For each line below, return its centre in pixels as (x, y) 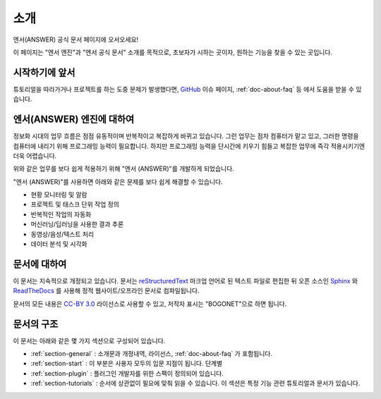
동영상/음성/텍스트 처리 (62, 234)
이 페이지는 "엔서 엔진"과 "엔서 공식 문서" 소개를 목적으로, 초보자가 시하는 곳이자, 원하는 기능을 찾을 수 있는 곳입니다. (173, 52)
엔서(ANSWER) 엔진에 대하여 (74, 119)
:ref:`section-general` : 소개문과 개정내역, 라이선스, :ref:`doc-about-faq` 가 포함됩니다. (152, 354)
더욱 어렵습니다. (35, 156)
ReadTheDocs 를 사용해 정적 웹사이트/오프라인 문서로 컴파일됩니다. (106, 291)
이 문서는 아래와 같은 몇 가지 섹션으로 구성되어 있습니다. (89, 340)
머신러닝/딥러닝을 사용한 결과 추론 (77, 224)
